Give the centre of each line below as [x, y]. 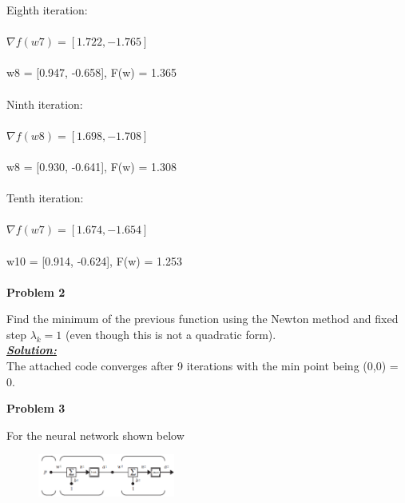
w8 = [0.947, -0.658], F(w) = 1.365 [91, 72]
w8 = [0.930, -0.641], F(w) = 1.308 [91, 166]
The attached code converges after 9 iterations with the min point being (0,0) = [202, 366]
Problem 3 [36, 408]
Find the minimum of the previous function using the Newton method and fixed [202, 319]
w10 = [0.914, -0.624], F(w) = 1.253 [94, 260]
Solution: [32, 350]
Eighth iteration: [47, 10]
